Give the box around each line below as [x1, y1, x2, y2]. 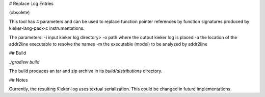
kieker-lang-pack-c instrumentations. [9, 25, 84, 31]
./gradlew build [9, 59, 40, 65]
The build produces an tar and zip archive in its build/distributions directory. [9, 68, 162, 74]
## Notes [9, 77, 28, 83]
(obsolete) [9, 10, 30, 16]
